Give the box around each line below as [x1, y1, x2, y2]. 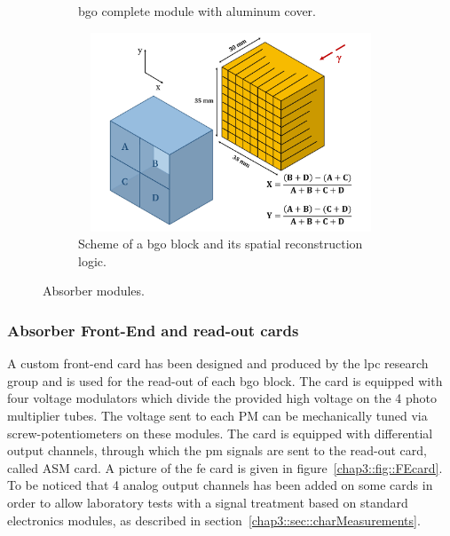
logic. [78, 251, 107, 270]
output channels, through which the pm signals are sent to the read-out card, [7, 441, 427, 460]
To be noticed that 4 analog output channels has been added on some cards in [7, 476, 433, 494]
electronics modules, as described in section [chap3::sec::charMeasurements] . [7, 510, 421, 529]
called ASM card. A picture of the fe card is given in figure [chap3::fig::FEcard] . [7, 458, 443, 477]
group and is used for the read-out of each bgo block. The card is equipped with [7, 371, 443, 390]
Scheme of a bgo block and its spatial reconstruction [78, 234, 363, 253]
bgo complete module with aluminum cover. [78, 2, 316, 20]
